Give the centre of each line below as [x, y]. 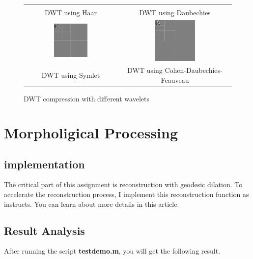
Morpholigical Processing [91, 132]
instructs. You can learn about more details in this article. [92, 204]
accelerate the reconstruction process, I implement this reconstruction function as [126, 194]
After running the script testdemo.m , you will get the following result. [112, 251]
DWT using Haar [71, 12]
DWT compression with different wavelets [86, 99]
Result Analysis [44, 230]
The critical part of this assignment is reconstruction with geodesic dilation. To [123, 184]
